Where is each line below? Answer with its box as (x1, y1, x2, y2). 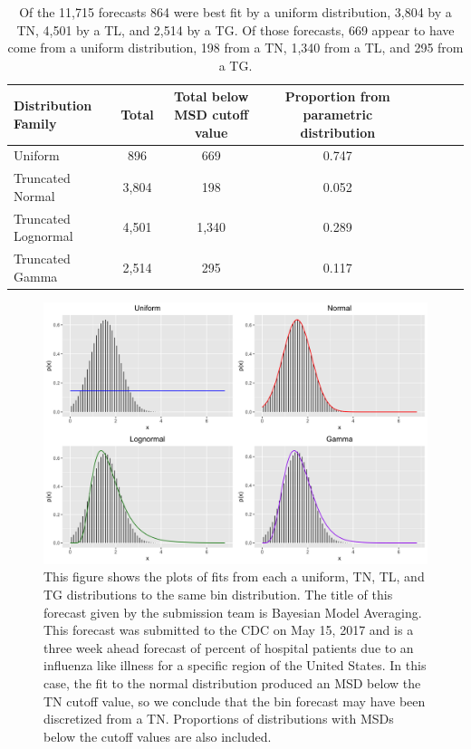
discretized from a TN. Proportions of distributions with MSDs (43, 709, 394, 728)
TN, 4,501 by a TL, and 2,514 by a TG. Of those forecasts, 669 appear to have (16, 20, 455, 39)
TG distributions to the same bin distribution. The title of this (43, 585, 393, 604)
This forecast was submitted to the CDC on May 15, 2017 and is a (43, 620, 414, 639)
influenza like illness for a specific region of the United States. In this (43, 656, 427, 675)
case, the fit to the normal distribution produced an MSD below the (43, 673, 421, 692)
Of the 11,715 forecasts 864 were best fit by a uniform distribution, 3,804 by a (19, 3, 452, 21)
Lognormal (14, 226, 73, 245)
